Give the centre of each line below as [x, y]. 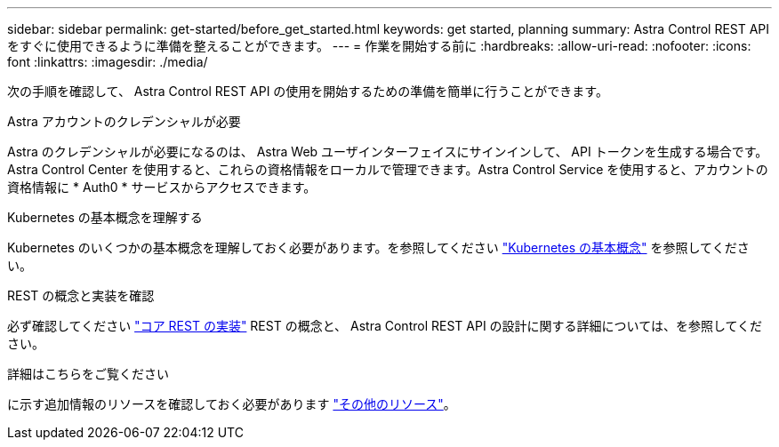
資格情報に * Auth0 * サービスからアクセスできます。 [162, 187]
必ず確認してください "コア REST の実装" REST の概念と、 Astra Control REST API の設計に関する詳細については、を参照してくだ [385, 326]
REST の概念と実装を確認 [81, 295]
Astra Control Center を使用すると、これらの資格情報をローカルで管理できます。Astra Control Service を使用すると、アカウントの [388, 169]
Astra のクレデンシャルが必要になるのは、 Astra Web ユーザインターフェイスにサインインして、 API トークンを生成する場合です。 [388, 152]
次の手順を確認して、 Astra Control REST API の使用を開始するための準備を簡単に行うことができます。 [308, 91]
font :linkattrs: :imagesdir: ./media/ [108, 62]
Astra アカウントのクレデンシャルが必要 [124, 121]
